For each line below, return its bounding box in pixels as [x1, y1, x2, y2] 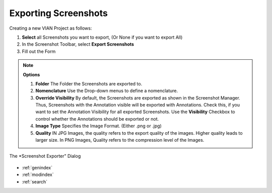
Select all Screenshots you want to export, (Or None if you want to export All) [22, 34, 183, 40]
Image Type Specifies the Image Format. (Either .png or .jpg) [35, 123, 162, 129]
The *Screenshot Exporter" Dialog [9, 153, 81, 159]
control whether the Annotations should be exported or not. [35, 116, 159, 122]
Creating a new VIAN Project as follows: [9, 25, 92, 31]
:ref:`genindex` [22, 164, 53, 170]
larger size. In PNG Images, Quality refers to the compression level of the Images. [35, 137, 205, 143]
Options [23, 71, 40, 77]
